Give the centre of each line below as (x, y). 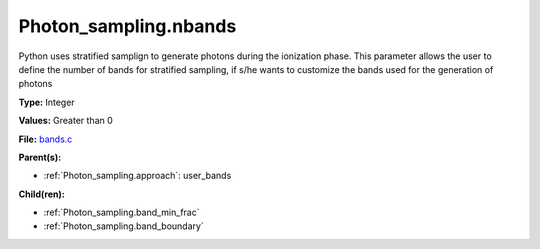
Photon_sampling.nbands (127, 26)
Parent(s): (40, 157)
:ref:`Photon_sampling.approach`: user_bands (137, 176)
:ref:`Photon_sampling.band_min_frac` (121, 212)
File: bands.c (45, 139)
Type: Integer (46, 102)
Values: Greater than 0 (66, 121)
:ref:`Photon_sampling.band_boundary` (123, 226)
